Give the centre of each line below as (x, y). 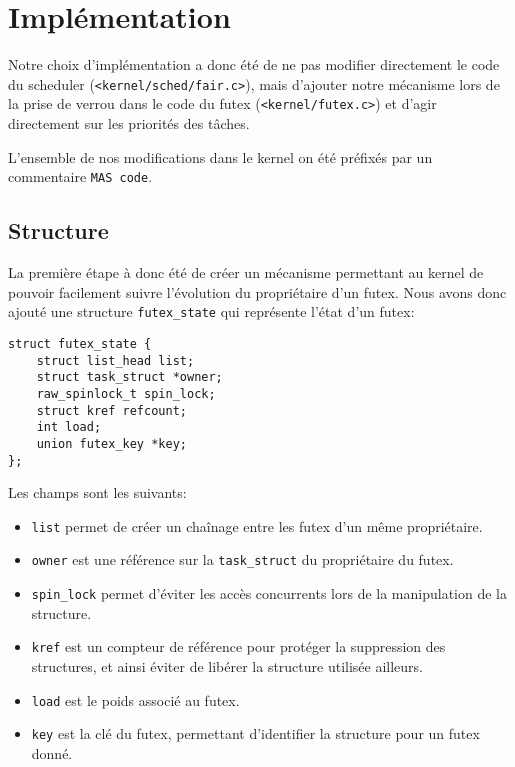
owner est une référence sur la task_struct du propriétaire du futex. (242, 559)
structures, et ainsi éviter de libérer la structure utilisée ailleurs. (227, 665)
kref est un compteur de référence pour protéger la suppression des (238, 646)
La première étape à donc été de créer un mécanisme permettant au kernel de (246, 272)
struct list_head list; (115, 360)
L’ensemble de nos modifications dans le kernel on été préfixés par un (220, 156)
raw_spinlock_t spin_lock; (126, 393)
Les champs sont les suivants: (97, 492)
